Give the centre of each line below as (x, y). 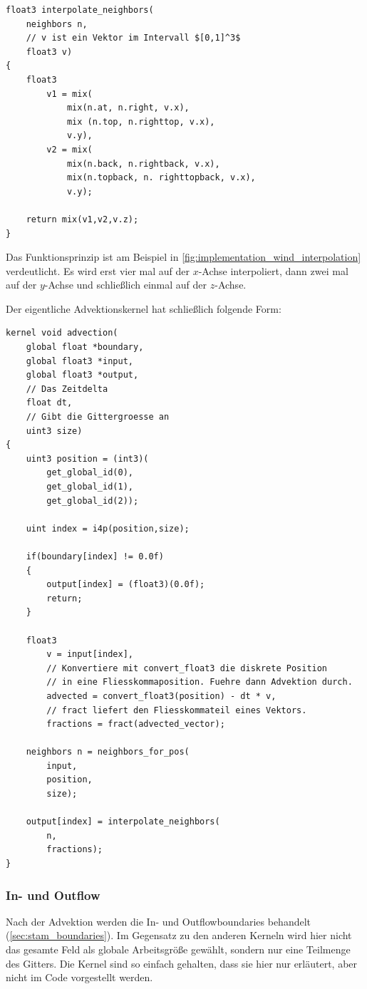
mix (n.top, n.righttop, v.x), (141, 121)
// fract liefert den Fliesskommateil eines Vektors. (177, 710)
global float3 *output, (82, 375)
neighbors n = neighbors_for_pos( (108, 752)
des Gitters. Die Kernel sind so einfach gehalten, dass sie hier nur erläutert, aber (182, 963)
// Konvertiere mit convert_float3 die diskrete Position (187, 668)
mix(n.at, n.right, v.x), (128, 108)
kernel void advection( (62, 333)
